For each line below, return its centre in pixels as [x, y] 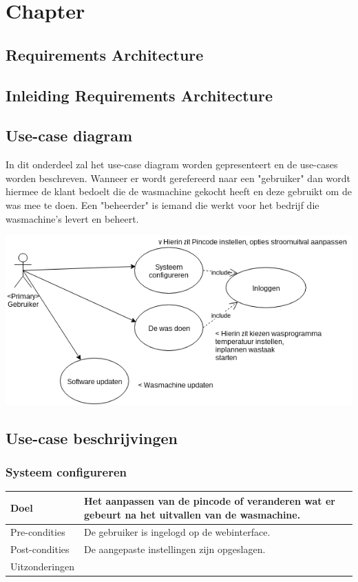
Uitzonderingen [43, 566]
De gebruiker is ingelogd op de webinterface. [177, 532]
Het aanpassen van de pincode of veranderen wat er [210, 500]
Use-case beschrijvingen [92, 438]
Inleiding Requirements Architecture [139, 95]
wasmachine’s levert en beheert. [72, 218]
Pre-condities [38, 532]
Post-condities [40, 549]
